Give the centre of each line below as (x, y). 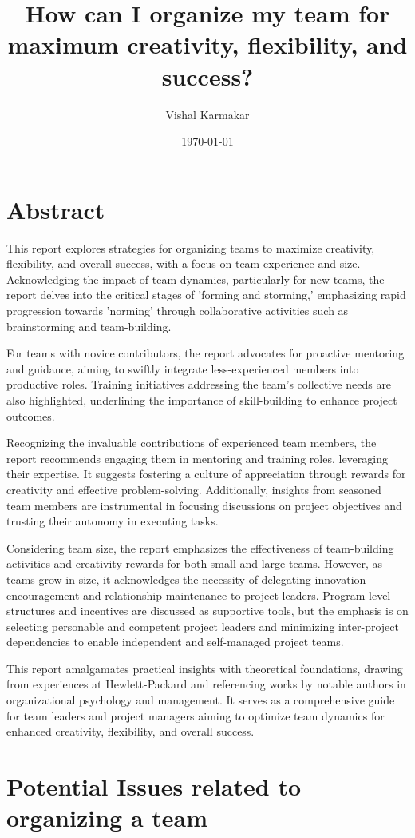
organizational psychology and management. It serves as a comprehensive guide (201, 700)
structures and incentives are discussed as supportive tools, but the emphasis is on (207, 611)
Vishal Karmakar (207, 114)
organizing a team (107, 818)
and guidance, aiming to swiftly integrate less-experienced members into (183, 368)
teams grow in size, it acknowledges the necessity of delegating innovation (186, 579)
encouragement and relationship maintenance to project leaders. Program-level (199, 595)
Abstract (56, 209)
